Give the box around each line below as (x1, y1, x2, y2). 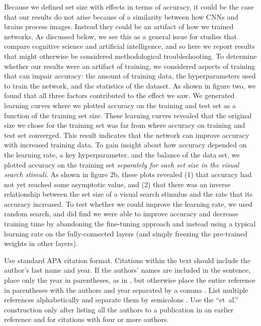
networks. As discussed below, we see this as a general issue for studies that (4, 31, 237, 41)
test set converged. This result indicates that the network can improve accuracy (4, 129, 249, 140)
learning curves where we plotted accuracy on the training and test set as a (4, 100, 236, 110)
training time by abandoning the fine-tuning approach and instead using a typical (4, 218, 256, 229)
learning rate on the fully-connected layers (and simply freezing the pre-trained (4, 228, 247, 238)
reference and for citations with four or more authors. (4, 314, 169, 324)
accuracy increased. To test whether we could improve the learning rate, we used (4, 198, 252, 209)
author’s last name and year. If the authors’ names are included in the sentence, (4, 265, 251, 275)
